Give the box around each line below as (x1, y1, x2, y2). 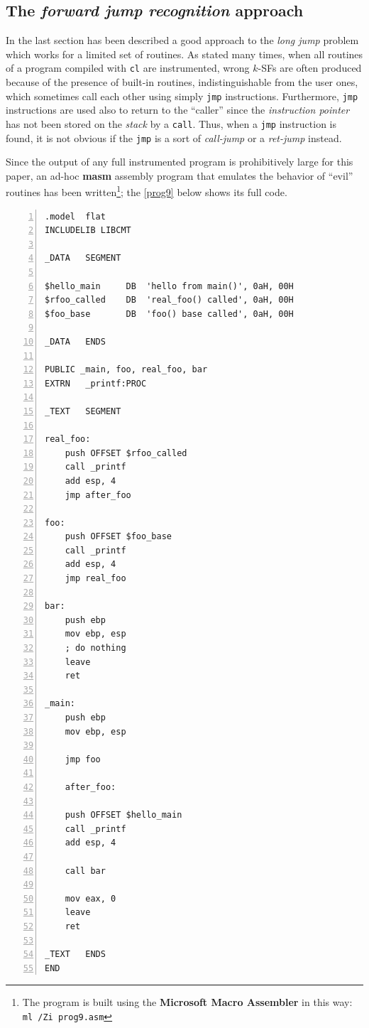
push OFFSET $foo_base (65, 531, 172, 542)
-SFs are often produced (258, 60, 362, 75)
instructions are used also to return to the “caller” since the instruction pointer (6, 102, 350, 117)
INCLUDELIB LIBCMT (45, 225, 131, 236)
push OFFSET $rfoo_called (65, 448, 187, 458)
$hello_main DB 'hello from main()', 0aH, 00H (45, 281, 294, 291)
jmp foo (65, 754, 101, 764)
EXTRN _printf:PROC (45, 378, 147, 389)
